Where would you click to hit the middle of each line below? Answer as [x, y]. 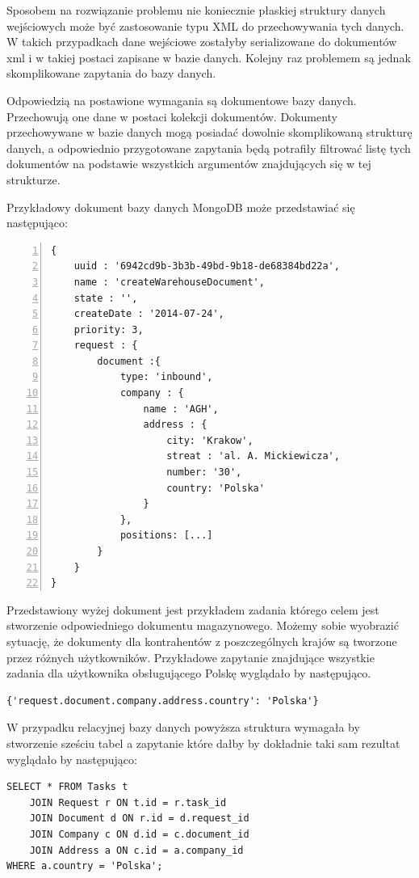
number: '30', [204, 473]
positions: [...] [166, 536]
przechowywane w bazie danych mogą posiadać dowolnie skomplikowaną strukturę [209, 132]
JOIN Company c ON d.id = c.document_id [139, 834]
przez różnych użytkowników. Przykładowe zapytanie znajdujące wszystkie [191, 657]
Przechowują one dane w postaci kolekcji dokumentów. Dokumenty [172, 116]
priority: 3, [109, 329]
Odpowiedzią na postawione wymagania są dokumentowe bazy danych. [182, 100]
